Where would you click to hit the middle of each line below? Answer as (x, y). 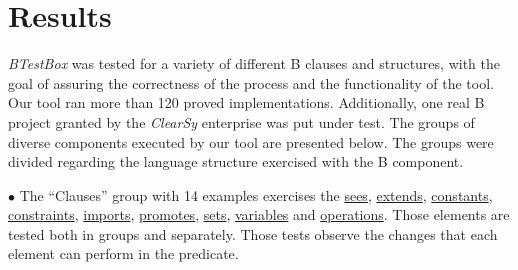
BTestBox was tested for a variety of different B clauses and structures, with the (254, 63)
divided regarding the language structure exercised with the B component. (236, 161)
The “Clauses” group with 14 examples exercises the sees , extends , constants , (256, 194)
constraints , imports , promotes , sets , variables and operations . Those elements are (259, 214)
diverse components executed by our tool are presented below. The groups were (251, 141)
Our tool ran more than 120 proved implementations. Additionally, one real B (246, 102)
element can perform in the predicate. (123, 253)
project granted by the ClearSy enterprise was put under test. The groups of (241, 121)
